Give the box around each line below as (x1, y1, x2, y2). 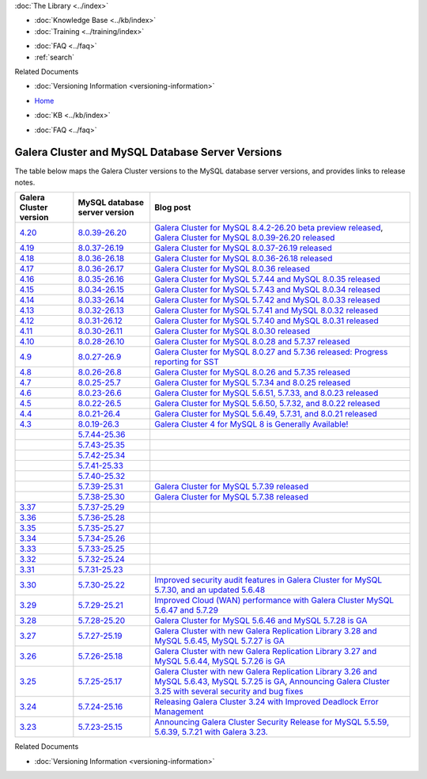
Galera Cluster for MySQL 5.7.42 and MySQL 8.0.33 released (154, 294, 380, 306)
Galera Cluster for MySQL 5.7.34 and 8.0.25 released (154, 377, 351, 388)
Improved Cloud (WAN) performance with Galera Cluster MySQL (154, 595, 395, 606)
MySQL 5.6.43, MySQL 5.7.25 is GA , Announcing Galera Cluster (154, 676, 391, 687)
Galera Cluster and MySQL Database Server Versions (14, 146, 282, 159)
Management (154, 706, 204, 717)
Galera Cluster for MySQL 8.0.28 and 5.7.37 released (154, 336, 350, 348)
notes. (14, 177, 36, 187)
